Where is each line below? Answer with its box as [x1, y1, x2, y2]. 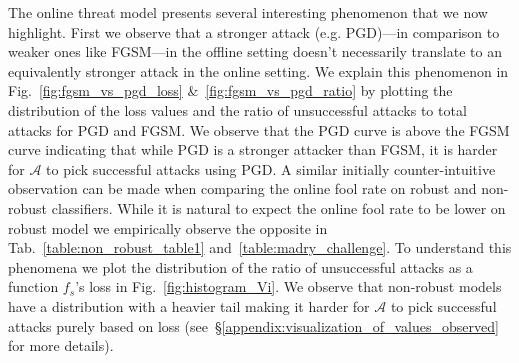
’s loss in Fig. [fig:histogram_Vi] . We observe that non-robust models [75, 276, 502, 297]
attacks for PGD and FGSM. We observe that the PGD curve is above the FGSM [8, 119, 510, 140]
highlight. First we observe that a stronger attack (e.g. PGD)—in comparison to [8, 21, 500, 42]
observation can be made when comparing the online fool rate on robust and [8, 178, 477, 199]
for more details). [8, 335, 114, 356]
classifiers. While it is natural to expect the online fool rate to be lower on [51, 197, 506, 218]
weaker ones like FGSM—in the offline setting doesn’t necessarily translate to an [8, 41, 502, 62]
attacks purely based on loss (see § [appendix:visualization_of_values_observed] [8, 315, 499, 336]
